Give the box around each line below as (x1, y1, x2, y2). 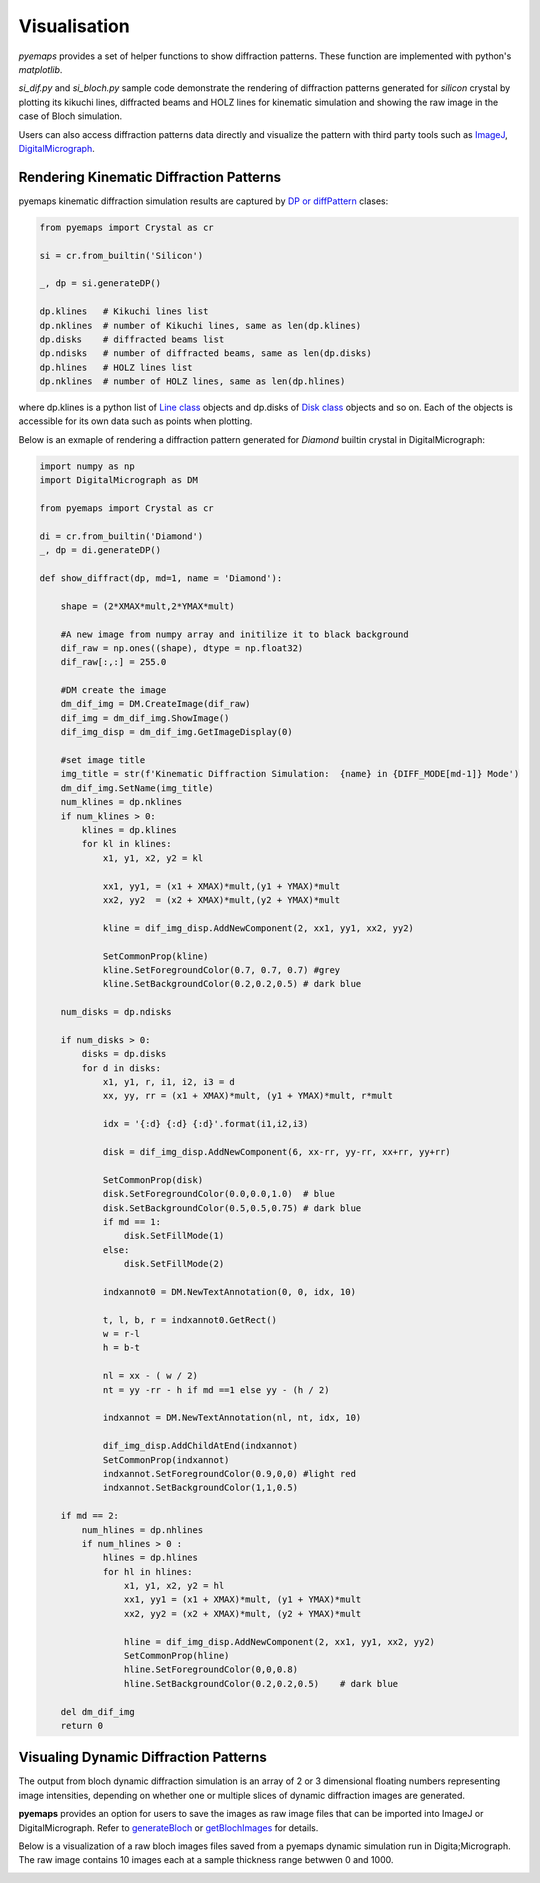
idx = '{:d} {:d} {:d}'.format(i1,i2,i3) (102, 1118, 309, 1130)
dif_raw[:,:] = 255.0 (60, 656, 167, 668)
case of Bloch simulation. (18, 110, 123, 122)
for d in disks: (81, 1062, 162, 1074)
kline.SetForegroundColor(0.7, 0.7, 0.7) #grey (102, 964, 341, 975)
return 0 (60, 1720, 104, 1731)
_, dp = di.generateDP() (39, 545, 162, 556)
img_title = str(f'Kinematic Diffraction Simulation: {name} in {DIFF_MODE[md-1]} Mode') (60, 768, 520, 780)
